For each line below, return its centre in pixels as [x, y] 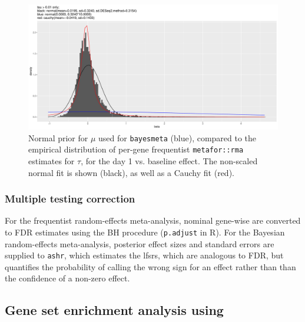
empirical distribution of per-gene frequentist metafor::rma [136, 149]
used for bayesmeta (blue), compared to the [178, 137]
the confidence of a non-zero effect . [67, 278]
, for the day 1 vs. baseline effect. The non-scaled [169, 160]
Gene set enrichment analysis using [114, 310]
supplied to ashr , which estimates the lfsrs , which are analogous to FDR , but [144, 255]
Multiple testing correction [70, 199]
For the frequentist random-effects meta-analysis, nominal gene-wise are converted [153, 220]
